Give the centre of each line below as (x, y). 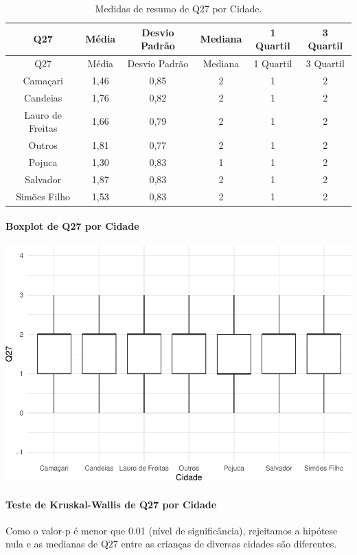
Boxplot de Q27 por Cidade (72, 226)
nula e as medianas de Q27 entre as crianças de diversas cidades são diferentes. (171, 544)
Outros (43, 145)
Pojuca (43, 162)
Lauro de (43, 114)
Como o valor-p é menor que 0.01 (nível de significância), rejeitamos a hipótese (172, 530)
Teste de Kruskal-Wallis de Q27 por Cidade (111, 504)
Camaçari (43, 80)
